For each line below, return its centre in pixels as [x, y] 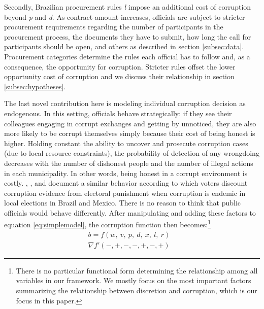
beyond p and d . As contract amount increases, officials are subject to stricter [125, 16]
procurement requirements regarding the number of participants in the [114, 27]
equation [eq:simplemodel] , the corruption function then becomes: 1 [108, 224]
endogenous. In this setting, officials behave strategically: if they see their [118, 113]
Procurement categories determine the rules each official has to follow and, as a [127, 56]
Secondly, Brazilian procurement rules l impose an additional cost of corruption [128, 7]
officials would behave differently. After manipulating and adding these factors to [130, 212]
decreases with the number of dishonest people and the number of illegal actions [129, 163]
